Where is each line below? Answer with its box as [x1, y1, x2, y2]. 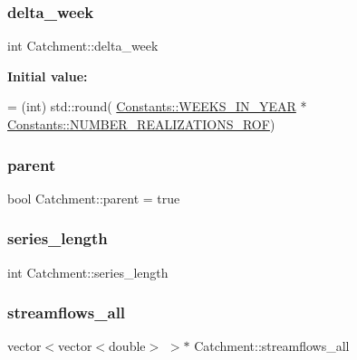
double [109, 336, 146, 355]
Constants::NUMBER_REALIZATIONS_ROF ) [7, 115, 275, 133]
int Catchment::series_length [7, 262, 169, 281]
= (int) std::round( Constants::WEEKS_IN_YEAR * [7, 97, 307, 116]
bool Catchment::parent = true [7, 188, 180, 207]
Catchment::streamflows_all [194, 336, 350, 355]
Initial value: [7, 66, 88, 85]
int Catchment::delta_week [7, 36, 159, 55]
